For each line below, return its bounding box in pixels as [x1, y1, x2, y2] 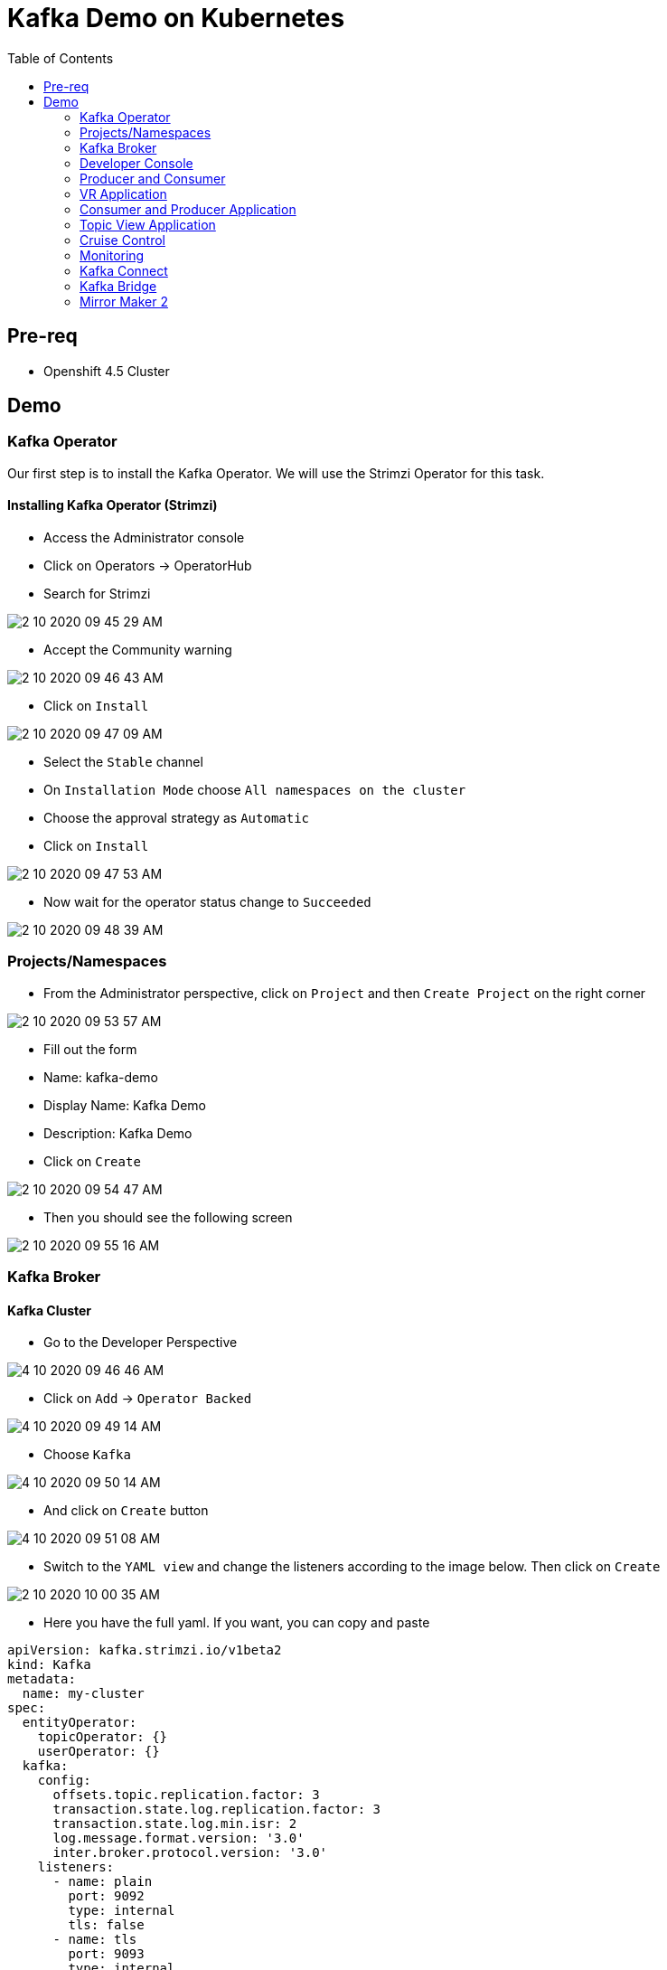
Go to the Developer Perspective [43, 1334, 238, 1351]
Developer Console [80, 155, 193, 171]
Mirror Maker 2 [80, 293, 168, 309]
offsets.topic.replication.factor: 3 [52, 1787, 320, 1803]
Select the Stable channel [43, 754, 203, 770]
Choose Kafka [43, 1447, 131, 1463]
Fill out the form [43, 1041, 137, 1057]
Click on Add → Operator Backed [43, 1390, 252, 1407]
